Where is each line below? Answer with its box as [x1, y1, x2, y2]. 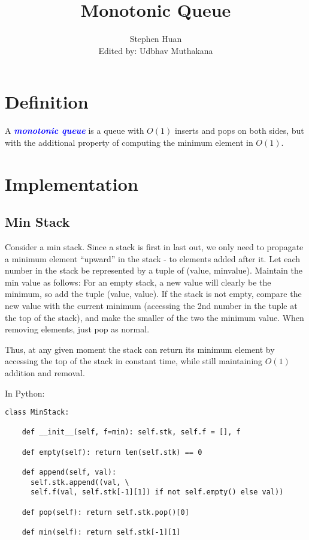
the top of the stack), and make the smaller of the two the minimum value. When [5, 311, 304, 323]
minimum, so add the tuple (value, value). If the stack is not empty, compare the [5, 287, 302, 300]
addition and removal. [5, 366, 85, 379]
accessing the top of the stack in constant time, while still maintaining [5, 355, 263, 367]
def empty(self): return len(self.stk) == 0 [22, 448, 202, 457]
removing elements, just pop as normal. [5, 323, 150, 335]
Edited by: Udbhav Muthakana [98, 44, 213, 56]
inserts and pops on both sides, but [174, 124, 304, 137]
